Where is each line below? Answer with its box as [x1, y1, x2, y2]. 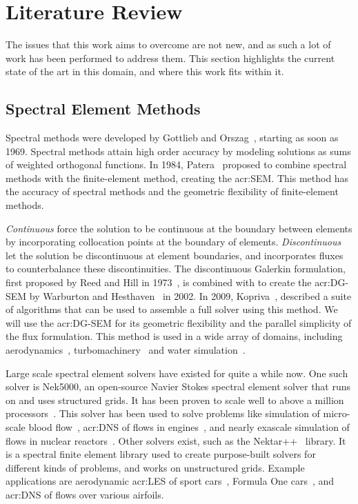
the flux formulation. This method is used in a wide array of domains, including [6, 329, 343, 343]
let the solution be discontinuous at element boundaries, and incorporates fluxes [6, 248, 344, 262]
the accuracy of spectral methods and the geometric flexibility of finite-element [6, 184, 339, 199]
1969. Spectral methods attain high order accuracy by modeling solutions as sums [6, 143, 351, 158]
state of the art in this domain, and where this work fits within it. [6, 64, 284, 79]
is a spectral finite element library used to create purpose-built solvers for [6, 447, 316, 461]
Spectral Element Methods [6, 98, 201, 119]
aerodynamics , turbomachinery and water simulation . [6, 343, 246, 357]
